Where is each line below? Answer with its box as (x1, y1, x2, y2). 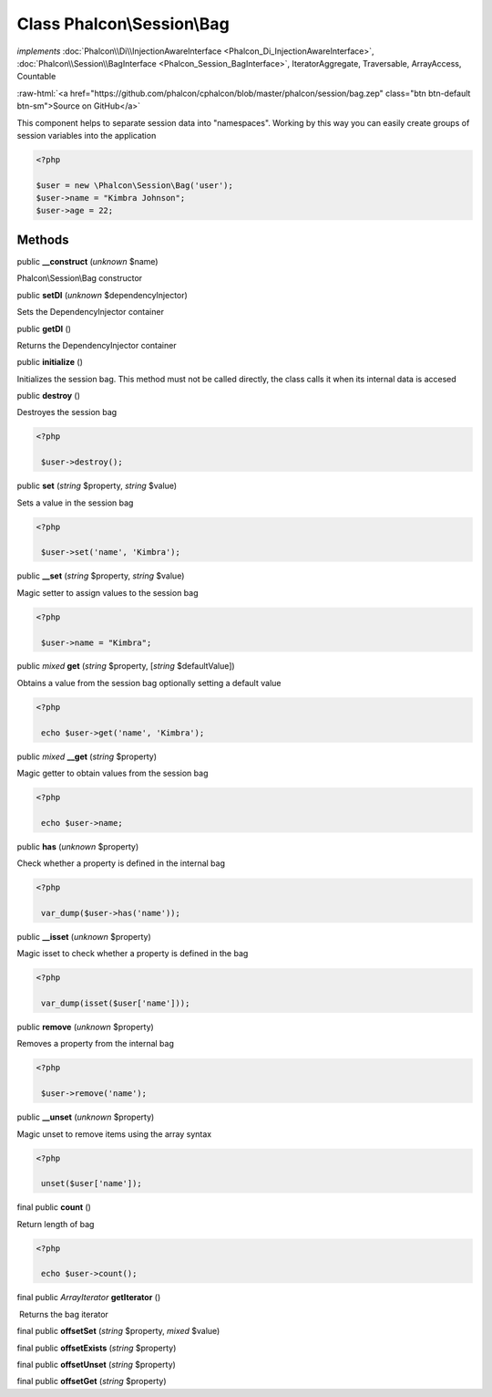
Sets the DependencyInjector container (16, 307, 164, 318)
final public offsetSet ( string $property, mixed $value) (16, 1326, 220, 1337)
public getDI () (16, 323, 72, 334)
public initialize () (16, 357, 84, 368)
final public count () (16, 1202, 91, 1213)
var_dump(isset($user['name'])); (41, 998, 190, 1008)
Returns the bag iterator (18, 1308, 109, 1319)
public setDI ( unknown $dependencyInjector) (16, 289, 189, 300)
